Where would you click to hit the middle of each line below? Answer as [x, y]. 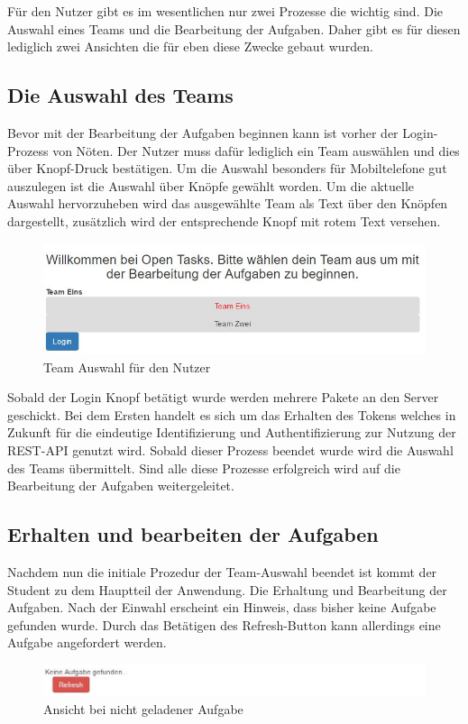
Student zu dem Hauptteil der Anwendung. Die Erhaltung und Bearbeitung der [227, 589]
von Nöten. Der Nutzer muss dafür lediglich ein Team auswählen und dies [256, 150]
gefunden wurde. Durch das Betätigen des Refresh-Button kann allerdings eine [224, 624]
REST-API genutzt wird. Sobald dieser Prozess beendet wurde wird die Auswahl [230, 450]
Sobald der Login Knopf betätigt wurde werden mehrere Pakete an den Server [223, 397]
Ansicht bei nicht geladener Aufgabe [143, 708]
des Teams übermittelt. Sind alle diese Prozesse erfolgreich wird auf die [204, 467]
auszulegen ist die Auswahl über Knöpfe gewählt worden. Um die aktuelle [211, 185]
